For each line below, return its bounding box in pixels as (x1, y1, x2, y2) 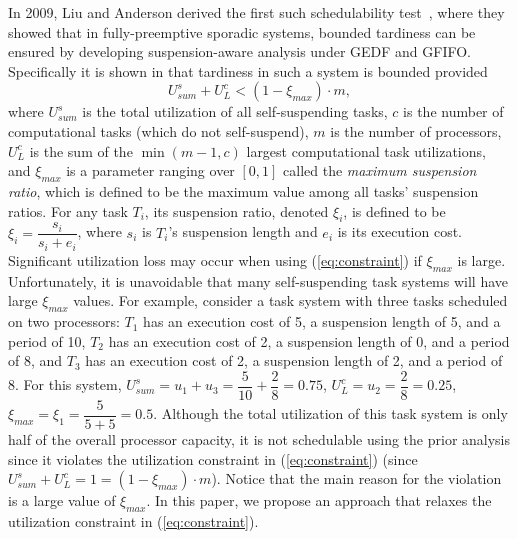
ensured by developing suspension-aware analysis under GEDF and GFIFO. (8, 41, 472, 62)
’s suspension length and (168, 221, 318, 242)
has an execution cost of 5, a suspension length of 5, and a (143, 311, 501, 332)
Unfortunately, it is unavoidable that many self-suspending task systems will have (8, 270, 509, 291)
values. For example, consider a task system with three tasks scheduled (73, 290, 508, 311)
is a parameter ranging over (66, 160, 235, 181)
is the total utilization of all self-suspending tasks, (82, 101, 388, 122)
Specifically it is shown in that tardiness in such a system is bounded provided (8, 60, 488, 81)
